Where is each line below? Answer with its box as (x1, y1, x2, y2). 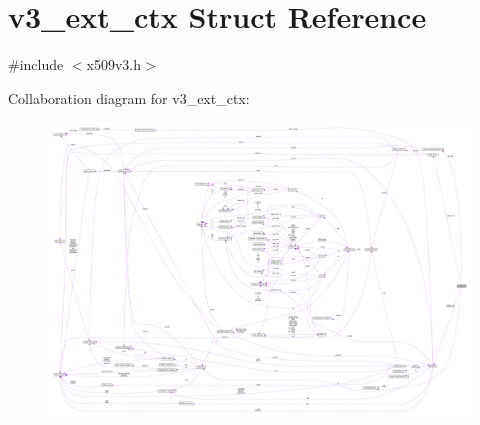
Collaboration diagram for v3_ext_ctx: (8, 87, 250, 108)
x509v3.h (86, 54, 142, 75)
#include (8, 54, 64, 75)
